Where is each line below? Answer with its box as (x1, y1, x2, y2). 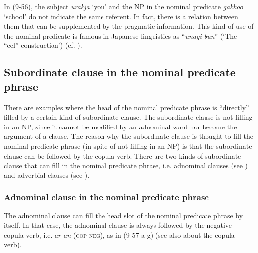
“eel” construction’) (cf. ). (4, 40, 82, 50)
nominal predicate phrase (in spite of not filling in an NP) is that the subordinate (4, 140, 252, 151)
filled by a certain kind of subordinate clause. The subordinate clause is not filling (4, 112, 253, 122)
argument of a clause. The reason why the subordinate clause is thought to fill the (4, 131, 253, 141)
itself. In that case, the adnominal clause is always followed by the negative (4, 220, 232, 230)
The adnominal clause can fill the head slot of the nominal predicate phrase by (4, 210, 243, 220)
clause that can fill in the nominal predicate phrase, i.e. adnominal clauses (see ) (4, 160, 248, 170)
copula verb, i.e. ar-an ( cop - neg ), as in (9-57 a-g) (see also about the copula (4, 229, 235, 240)
